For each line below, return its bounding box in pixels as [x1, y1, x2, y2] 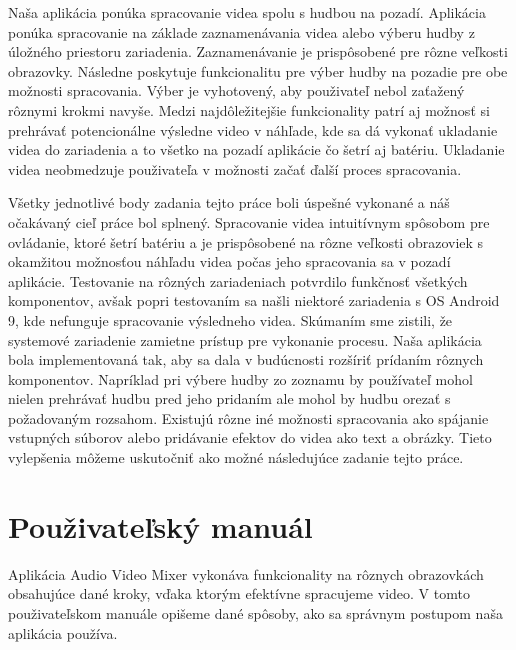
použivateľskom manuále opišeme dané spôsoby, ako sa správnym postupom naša [8, 602, 503, 623]
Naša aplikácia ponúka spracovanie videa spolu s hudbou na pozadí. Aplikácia [8, 2, 486, 22]
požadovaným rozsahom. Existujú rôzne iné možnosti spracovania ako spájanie [8, 407, 489, 428]
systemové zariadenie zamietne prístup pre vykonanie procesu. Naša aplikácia [8, 329, 482, 350]
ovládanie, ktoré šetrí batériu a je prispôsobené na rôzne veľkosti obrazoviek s [8, 231, 484, 252]
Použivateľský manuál [8, 505, 313, 546]
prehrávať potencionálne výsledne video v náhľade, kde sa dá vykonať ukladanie [8, 119, 498, 140]
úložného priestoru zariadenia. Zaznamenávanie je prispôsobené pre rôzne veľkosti [8, 41, 508, 62]
